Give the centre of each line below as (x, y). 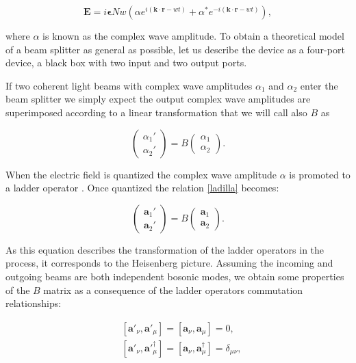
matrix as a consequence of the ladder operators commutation (173, 290)
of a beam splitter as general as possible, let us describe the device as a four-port (175, 49)
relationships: (34, 303)
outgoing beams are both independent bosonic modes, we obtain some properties (175, 276)
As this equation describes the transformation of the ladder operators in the (165, 249)
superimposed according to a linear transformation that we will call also (156, 112)
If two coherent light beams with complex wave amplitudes (129, 85)
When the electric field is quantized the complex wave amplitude (141, 174)
